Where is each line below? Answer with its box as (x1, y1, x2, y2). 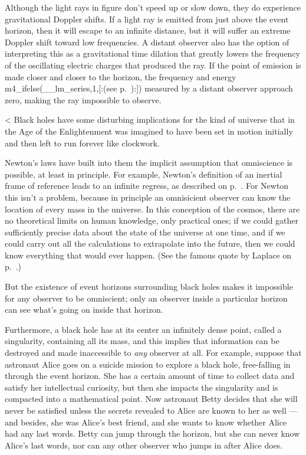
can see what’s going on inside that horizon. (5, 303, 163, 316)
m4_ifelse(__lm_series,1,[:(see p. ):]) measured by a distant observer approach (5, 82, 293, 94)
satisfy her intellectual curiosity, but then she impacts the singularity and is (5, 381, 278, 393)
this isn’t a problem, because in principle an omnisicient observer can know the (5, 191, 291, 203)
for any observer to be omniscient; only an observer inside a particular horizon (5, 292, 288, 304)
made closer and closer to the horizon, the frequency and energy (5, 70, 236, 83)
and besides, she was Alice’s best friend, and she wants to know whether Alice (5, 415, 287, 428)
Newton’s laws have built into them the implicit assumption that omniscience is (5, 156, 293, 169)
